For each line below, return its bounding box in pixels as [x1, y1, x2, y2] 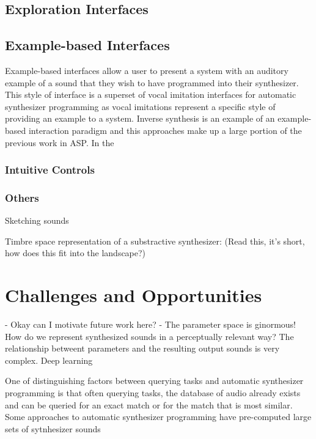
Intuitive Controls [5, 162, 95, 177]
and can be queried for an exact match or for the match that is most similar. [5, 398, 293, 411]
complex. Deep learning [5, 353, 93, 366]
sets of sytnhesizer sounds [5, 422, 101, 435]
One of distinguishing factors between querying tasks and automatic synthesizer [5, 374, 304, 387]
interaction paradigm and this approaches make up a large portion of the [28, 124, 302, 136]
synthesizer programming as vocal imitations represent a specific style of [5, 100, 276, 113]
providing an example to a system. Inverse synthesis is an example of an [5, 112, 275, 125]
